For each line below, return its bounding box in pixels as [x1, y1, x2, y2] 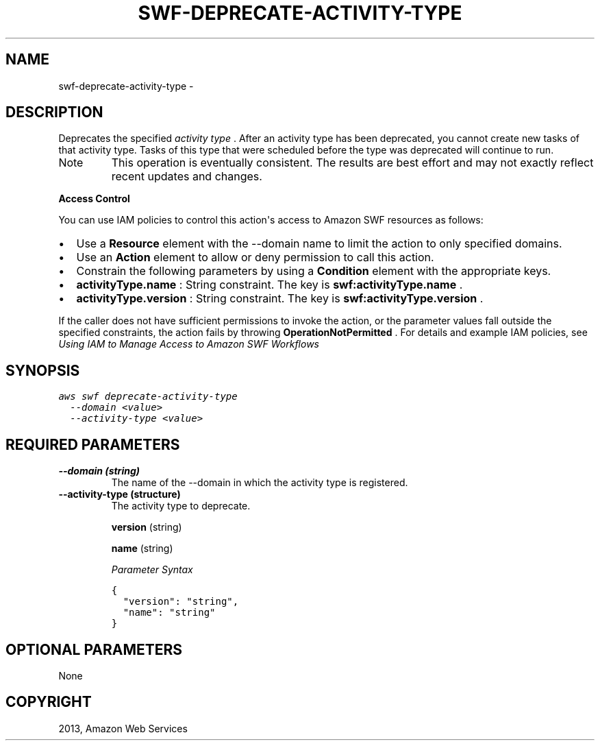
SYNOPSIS [5, 361, 80, 379]
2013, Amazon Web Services [58, 722, 188, 734]
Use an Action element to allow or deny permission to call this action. [76, 250, 434, 265]
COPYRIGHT [5, 693, 92, 711]
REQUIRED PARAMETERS [5, 435, 180, 453]
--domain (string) [58, 465, 140, 477]
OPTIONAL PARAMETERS [5, 640, 183, 658]
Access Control [58, 193, 130, 205]
